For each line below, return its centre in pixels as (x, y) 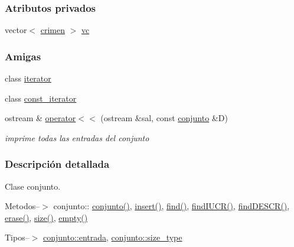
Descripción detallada (57, 164)
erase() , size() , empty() (46, 217)
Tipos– (17, 237)
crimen (53, 30)
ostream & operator (40, 118)
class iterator (28, 78)
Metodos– (22, 206)
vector (16, 30)
